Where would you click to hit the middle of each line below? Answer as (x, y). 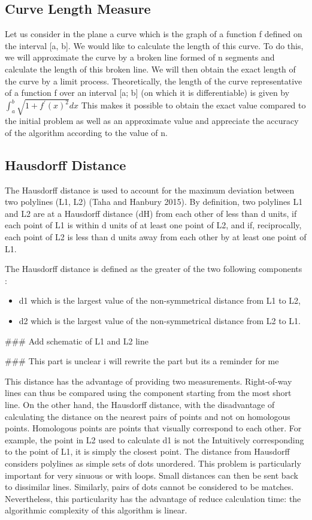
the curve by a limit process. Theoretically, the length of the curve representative (154, 81)
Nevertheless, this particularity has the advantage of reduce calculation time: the (153, 498)
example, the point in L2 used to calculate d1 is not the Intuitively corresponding (155, 439)
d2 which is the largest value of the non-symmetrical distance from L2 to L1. (160, 321)
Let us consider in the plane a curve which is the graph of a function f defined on (154, 34)
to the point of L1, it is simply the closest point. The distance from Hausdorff (147, 451)
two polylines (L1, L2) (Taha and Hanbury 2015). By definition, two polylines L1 (154, 202)
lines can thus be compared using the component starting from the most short (148, 393)
